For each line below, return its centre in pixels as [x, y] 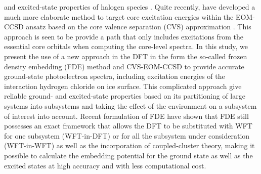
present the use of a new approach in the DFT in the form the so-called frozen [126, 56]
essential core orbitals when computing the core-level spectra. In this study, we [126, 46]
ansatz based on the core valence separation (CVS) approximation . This [139, 27]
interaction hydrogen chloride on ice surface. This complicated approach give [123, 86]
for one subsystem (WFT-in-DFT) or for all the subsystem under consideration [127, 135]
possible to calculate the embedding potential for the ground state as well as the [128, 155]
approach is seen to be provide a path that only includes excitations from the [124, 36]
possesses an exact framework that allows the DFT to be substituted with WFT [128, 126]
